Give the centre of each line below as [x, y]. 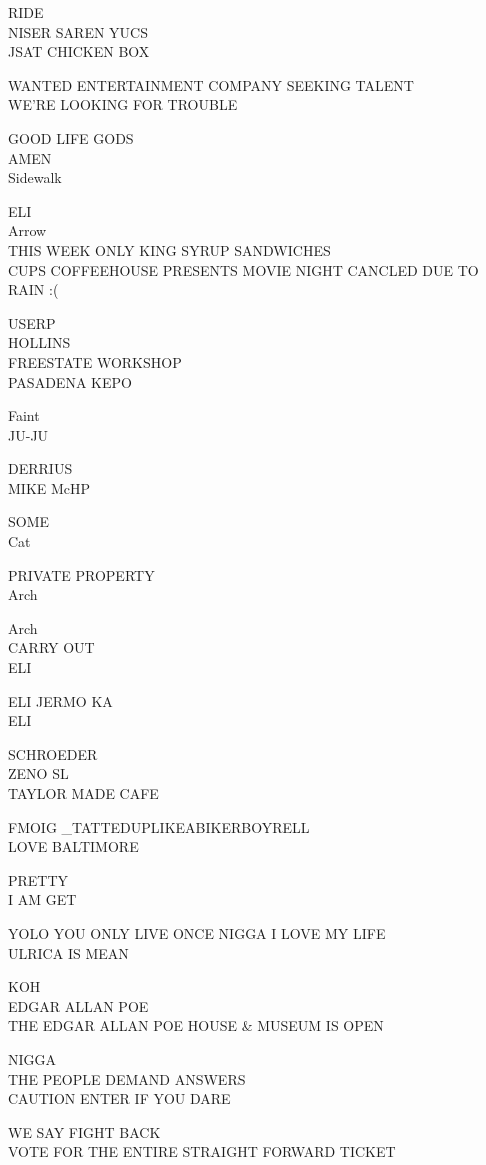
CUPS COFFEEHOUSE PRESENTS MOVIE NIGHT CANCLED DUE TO [243, 269]
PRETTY [38, 879]
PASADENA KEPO [70, 381]
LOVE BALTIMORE [73, 846]
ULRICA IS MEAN [68, 952]
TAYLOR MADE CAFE [83, 793]
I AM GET [42, 899]
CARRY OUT [51, 647]
